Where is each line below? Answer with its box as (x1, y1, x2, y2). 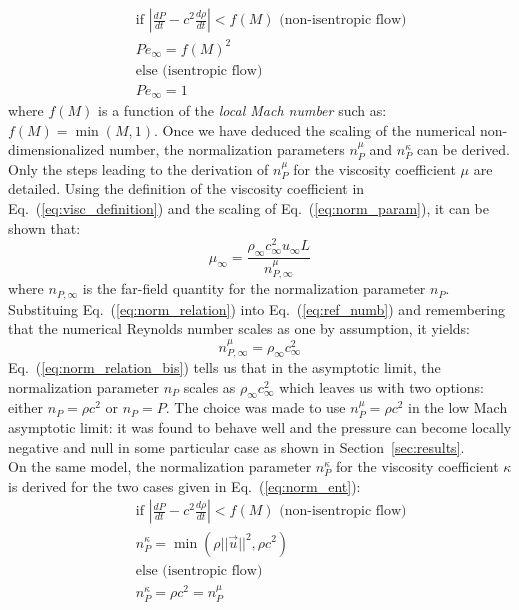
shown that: (8, 217, 81, 238)
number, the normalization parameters (109, 139, 345, 160)
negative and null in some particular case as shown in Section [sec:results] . (8, 436, 465, 457)
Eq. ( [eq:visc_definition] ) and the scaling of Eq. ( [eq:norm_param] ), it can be (8, 198, 489, 219)
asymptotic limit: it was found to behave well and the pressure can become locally (8, 417, 512, 438)
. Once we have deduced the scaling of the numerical (153, 119, 476, 140)
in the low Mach (408, 397, 508, 418)
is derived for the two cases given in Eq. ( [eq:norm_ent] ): (8, 475, 361, 496)
